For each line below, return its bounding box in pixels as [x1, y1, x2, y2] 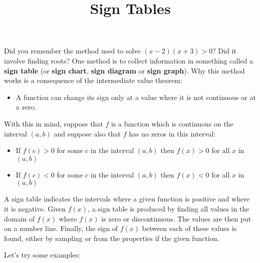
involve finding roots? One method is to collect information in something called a [4, 55, 253, 65]
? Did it [212, 45, 236, 56]
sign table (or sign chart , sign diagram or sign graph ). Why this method [4, 65, 245, 75]
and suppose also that [54, 128, 121, 138]
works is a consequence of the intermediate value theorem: [4, 75, 182, 85]
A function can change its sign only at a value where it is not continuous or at [16, 91, 256, 102]
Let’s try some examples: [4, 249, 81, 260]
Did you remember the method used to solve [4, 45, 141, 56]
